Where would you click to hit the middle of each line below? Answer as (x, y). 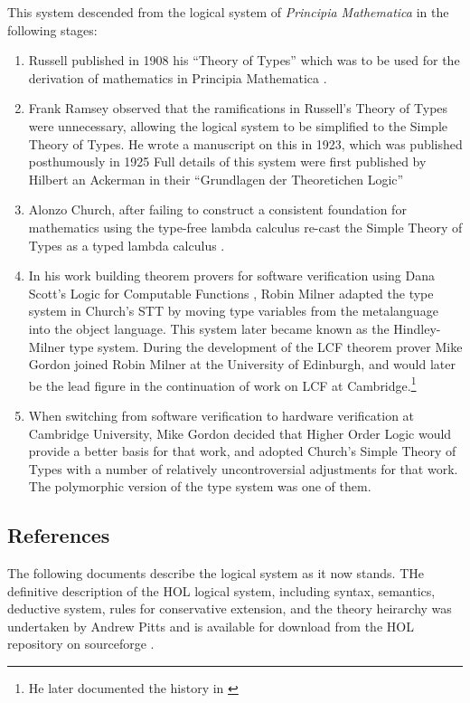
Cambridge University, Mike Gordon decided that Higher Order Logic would (240, 433)
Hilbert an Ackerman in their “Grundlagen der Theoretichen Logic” (216, 179)
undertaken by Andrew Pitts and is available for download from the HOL (211, 626)
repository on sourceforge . (81, 644)
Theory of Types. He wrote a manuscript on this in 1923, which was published (245, 143)
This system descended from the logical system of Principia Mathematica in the (228, 12)
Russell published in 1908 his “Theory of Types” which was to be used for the (244, 60)
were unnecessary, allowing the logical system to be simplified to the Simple (238, 125)
